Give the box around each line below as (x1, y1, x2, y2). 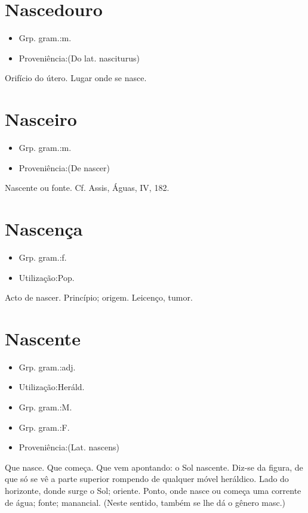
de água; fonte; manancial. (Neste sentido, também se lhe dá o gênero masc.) (5, 496, 286, 508)
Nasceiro (5, 107, 77, 131)
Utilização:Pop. (19, 271, 75, 283)
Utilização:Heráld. (19, 381, 85, 393)
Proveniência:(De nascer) (19, 161, 110, 174)
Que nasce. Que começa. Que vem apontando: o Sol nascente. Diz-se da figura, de (5, 461, 303, 473)
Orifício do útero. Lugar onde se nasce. (5, 72, 147, 84)
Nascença (5, 217, 83, 240)
